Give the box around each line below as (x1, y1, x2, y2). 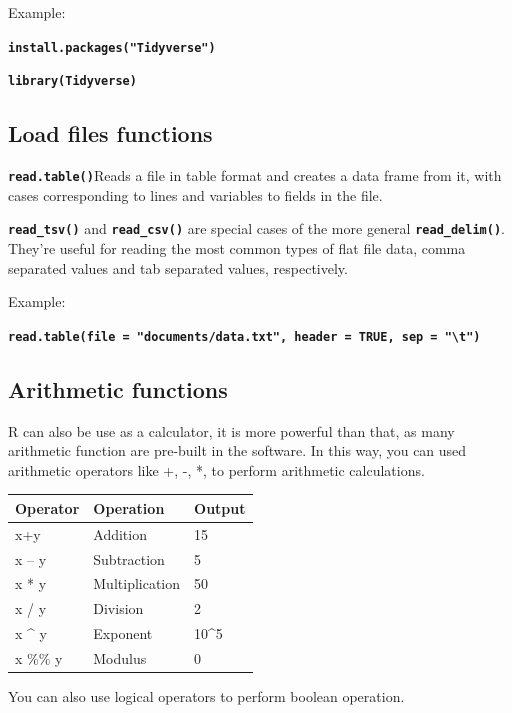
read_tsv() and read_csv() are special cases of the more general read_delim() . (8, 218, 505, 239)
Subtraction (93, 548, 165, 569)
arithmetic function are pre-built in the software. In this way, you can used (8, 440, 467, 461)
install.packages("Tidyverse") (8, 40, 216, 55)
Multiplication (93, 573, 181, 594)
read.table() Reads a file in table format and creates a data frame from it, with (8, 165, 502, 186)
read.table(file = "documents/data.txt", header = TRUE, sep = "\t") (8, 329, 481, 344)
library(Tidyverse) (8, 74, 137, 89)
